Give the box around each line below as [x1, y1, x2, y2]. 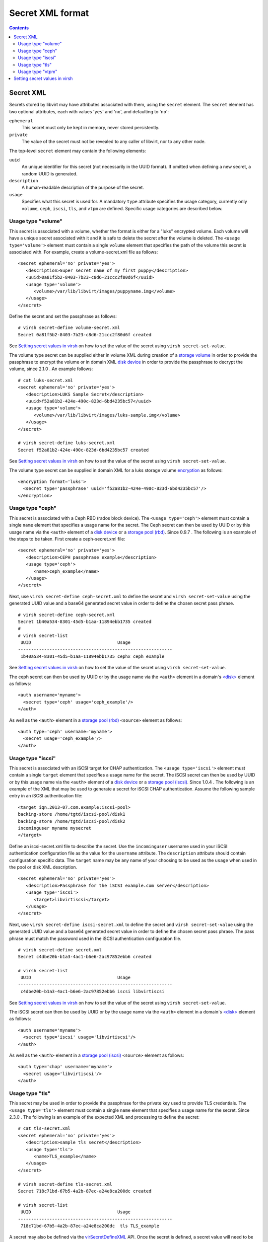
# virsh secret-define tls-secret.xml [18, 1181, 113, 1187]
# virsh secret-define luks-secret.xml [18, 440, 115, 446]
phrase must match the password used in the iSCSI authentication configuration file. [9, 935, 182, 941]
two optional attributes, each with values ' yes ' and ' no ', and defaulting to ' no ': [9, 108, 169, 114]
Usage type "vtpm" [18, 69, 58, 75]
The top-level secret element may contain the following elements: [9, 148, 146, 154]
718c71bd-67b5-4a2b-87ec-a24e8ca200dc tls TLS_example [20, 1223, 160, 1229]
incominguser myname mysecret [18, 825, 92, 831]
